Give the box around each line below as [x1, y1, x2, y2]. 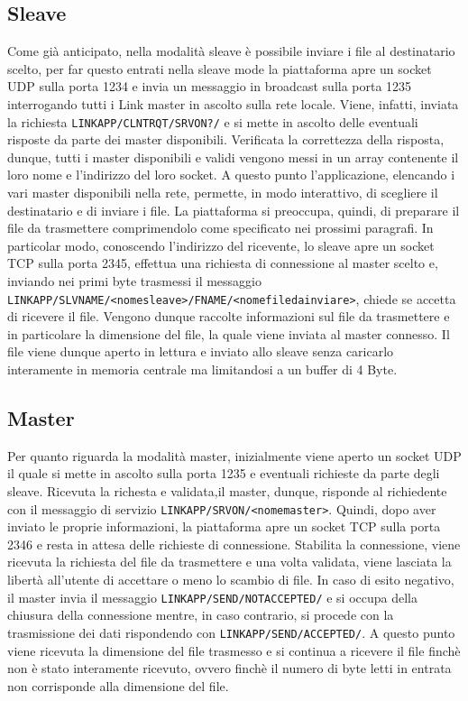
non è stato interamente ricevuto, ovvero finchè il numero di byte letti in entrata [7, 659, 452, 678]
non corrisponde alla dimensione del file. [7, 676, 229, 695]
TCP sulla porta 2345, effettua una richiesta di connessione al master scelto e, [7, 254, 438, 272]
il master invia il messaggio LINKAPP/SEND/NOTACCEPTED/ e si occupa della [7, 587, 418, 606]
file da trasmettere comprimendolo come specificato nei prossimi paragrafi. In [7, 218, 434, 237]
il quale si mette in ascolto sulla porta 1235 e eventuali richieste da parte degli [7, 464, 440, 483]
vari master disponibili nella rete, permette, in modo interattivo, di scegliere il [7, 183, 438, 202]
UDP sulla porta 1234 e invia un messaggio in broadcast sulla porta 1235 [7, 77, 412, 96]
